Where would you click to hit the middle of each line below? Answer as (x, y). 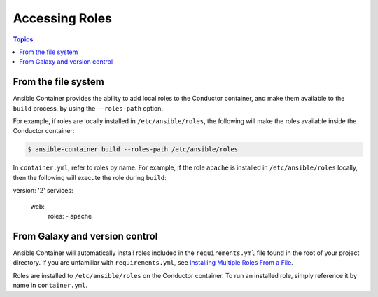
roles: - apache (70, 216)
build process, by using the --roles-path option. (88, 108)
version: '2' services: (43, 191)
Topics (23, 39)
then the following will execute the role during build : (90, 177)
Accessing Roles (62, 18)
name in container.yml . (50, 285)
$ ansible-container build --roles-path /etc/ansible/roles (133, 150)
